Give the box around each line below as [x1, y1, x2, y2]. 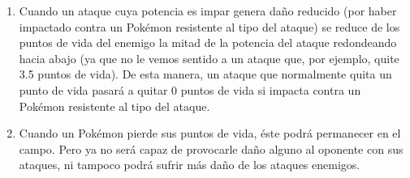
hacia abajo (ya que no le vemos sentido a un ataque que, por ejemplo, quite [19, 49, 399, 66]
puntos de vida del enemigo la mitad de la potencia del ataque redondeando [19, 34, 397, 51]
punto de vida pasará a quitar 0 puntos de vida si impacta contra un [19, 81, 361, 98]
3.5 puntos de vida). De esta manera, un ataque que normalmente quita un [19, 66, 392, 83]
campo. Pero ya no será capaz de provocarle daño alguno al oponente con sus [19, 140, 404, 157]
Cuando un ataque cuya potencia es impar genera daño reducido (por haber [19, 2, 397, 19]
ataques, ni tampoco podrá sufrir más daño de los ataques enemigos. [19, 156, 360, 173]
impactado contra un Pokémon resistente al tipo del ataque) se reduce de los [19, 18, 400, 35]
